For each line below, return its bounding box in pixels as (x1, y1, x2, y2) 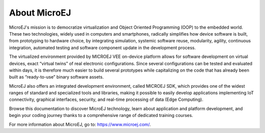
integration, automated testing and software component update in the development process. (9, 44, 196, 51)
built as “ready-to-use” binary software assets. (9, 74, 104, 80)
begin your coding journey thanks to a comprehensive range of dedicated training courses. (9, 113, 193, 118)
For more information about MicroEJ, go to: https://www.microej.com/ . (9, 121, 151, 127)
